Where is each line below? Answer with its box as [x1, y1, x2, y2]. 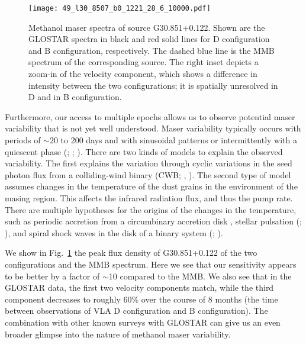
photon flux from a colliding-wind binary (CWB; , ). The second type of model [5, 168, 291, 181]
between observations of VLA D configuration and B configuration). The [5, 304, 268, 317]
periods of [5, 134, 41, 146]
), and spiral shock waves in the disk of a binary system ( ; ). [5, 226, 223, 239]
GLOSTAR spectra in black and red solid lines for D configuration [28, 33, 270, 45]
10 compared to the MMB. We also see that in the [108, 269, 292, 282]
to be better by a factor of [5, 269, 100, 282]
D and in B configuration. [28, 91, 122, 103]
